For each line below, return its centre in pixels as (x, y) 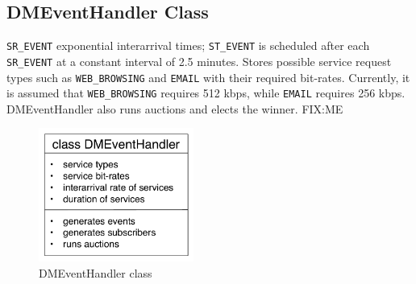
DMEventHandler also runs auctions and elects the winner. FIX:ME (175, 108)
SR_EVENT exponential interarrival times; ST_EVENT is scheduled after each (188, 45)
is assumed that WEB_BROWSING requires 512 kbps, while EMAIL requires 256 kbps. (206, 93)
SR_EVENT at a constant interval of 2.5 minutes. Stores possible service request (199, 61)
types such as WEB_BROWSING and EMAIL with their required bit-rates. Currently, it (208, 77)
